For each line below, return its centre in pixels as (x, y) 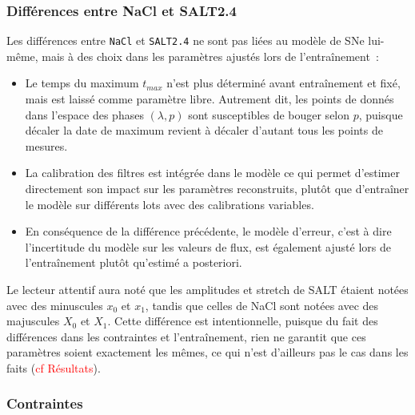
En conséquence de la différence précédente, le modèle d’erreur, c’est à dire (208, 231)
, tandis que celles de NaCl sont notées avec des (262, 305)
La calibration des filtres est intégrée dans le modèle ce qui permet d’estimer (212, 173)
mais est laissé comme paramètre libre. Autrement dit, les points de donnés (209, 99)
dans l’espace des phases (84, 114)
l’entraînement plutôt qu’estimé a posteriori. (134, 262)
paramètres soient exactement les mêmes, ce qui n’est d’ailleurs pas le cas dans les (207, 352)
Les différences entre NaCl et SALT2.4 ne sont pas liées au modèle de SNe (186, 40)
